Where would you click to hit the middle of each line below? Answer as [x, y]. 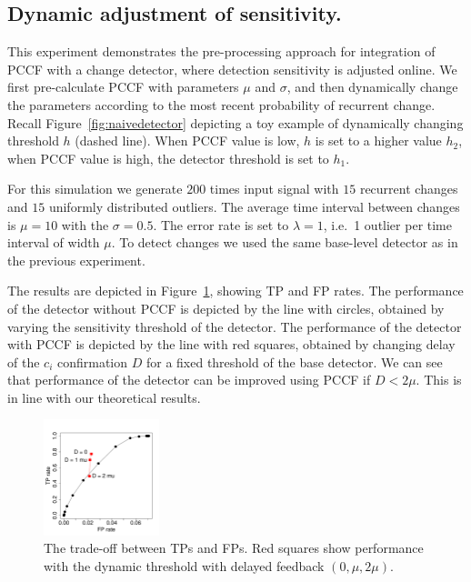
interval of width [54, 242]
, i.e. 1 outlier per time [387, 224]
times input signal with [274, 189]
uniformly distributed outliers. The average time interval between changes [254, 206]
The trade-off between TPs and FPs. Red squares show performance [234, 548]
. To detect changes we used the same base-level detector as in [285, 242]
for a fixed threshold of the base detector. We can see [294, 361]
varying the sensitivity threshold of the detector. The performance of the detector [235, 326]
